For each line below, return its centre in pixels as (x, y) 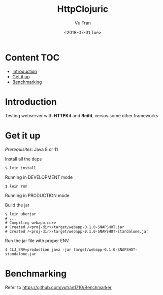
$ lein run (16, 186)
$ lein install (21, 168)
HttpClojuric (83, 9)
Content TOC (33, 57)
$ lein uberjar (21, 214)
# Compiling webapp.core (31, 223)
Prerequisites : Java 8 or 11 (32, 149)
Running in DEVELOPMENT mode (39, 177)
